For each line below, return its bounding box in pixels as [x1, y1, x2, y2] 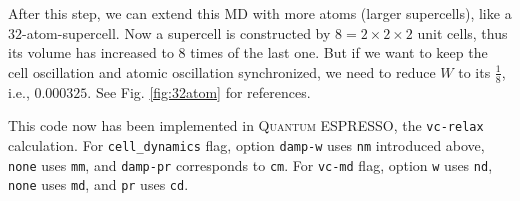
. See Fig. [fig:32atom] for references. [87, 81, 311, 102]
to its [458, 61, 491, 82]
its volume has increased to [8, 42, 174, 63]
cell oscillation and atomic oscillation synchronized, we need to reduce [8, 61, 436, 82]
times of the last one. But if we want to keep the [190, 42, 488, 63]
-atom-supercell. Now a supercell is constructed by [22, 22, 331, 43]
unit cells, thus [417, 22, 508, 43]
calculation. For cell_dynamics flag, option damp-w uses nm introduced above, [8, 134, 485, 155]
